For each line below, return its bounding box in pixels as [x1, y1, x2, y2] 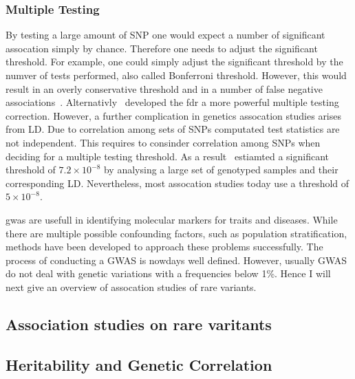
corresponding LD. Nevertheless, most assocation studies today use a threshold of [6, 175, 349, 190]
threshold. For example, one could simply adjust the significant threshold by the [6, 54, 343, 69]
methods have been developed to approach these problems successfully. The [6, 239, 323, 254]
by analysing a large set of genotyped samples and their [103, 162, 338, 177]
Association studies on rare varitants [6, 313, 272, 334]
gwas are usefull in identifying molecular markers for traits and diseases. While [6, 212, 338, 226]
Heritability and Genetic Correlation [6, 354, 272, 375]
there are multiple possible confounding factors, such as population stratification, [6, 226, 347, 240]
